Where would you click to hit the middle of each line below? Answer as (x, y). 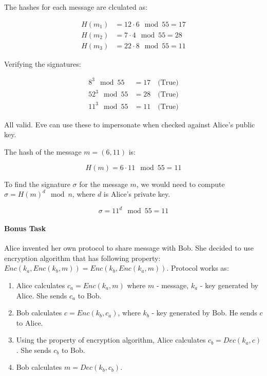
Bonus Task (25, 228)
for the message (103, 184)
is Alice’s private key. (137, 194)
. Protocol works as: (198, 268)
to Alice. (30, 322)
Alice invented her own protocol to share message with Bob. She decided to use (129, 248)
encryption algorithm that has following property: (82, 258)
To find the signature (37, 184)
